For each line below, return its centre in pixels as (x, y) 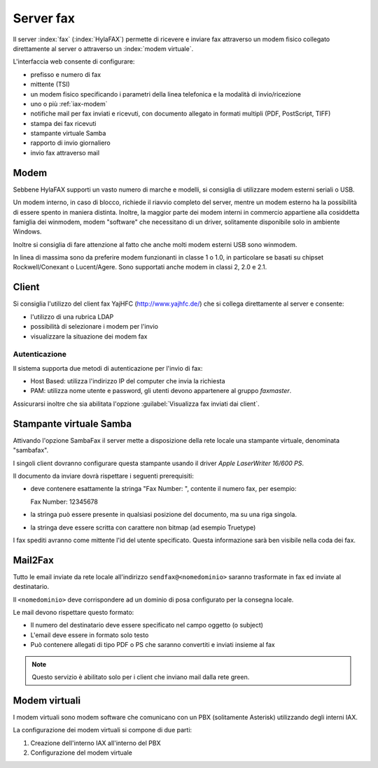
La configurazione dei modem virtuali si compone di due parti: (103, 730)
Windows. (27, 232)
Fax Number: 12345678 (64, 502)
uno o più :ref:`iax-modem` (69, 104)
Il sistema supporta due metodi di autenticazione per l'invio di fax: (108, 368)
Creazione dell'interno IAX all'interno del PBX (96, 743)
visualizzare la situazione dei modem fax (89, 336)
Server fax (44, 18)
